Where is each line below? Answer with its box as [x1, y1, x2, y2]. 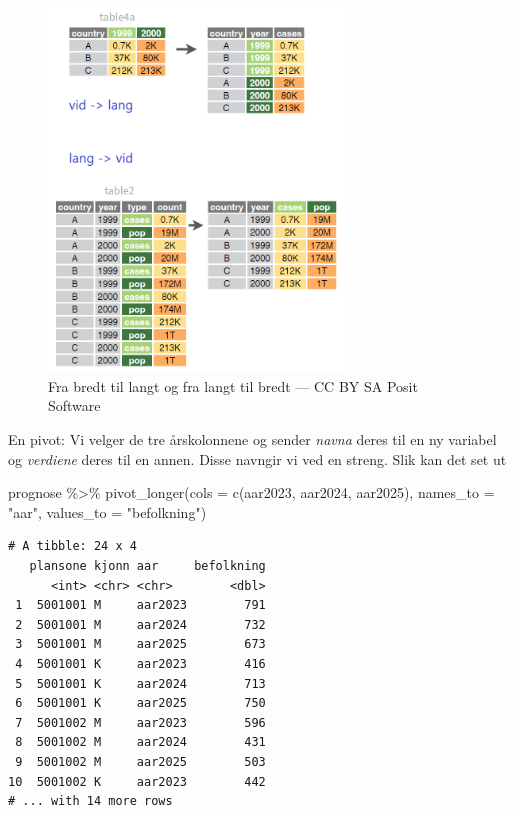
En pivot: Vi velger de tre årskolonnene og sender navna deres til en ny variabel [8, 429, 497, 450]
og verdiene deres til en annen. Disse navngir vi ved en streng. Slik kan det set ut [8, 448, 507, 469]
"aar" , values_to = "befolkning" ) [8, 501, 207, 522]
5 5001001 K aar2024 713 [15, 676, 266, 691]
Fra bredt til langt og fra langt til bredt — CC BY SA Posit [48, 375, 418, 396]
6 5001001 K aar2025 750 [15, 696, 266, 711]
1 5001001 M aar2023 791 [15, 598, 266, 613]
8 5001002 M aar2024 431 [15, 735, 266, 750]
